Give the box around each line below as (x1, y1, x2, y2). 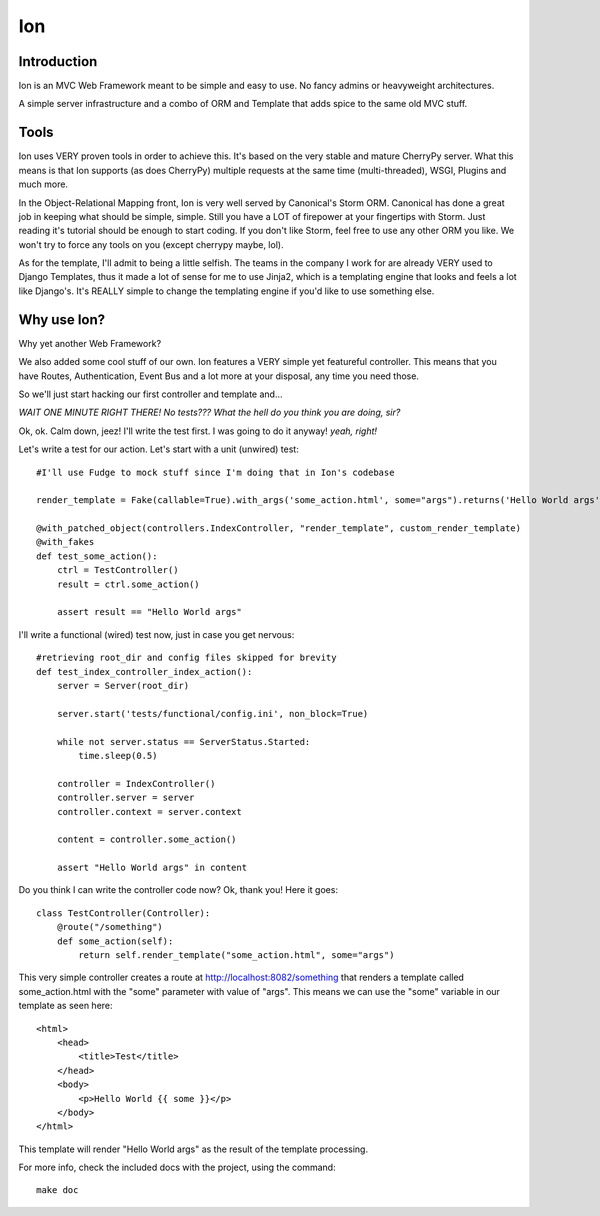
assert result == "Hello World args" (56, 606, 242, 618)
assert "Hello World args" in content (56, 862, 248, 874)
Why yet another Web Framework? (18, 337, 162, 349)
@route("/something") (56, 921, 164, 933)
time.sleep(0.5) (78, 750, 158, 761)
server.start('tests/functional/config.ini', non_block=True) (56, 708, 369, 719)
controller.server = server (56, 792, 195, 804)
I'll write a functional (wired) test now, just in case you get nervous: (18, 628, 295, 640)
